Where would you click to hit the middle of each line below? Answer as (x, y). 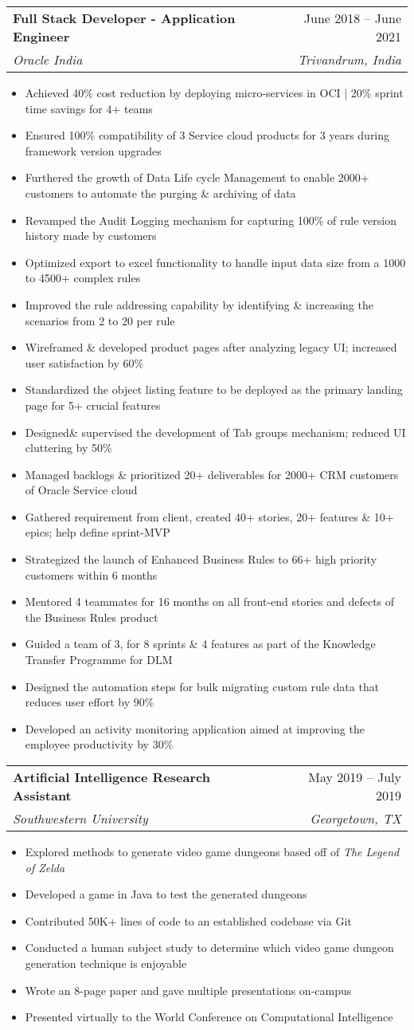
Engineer (41, 36)
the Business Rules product (92, 617)
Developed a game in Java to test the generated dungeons (166, 894)
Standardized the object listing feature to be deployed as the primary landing (214, 389)
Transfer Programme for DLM (99, 660)
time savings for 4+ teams (89, 108)
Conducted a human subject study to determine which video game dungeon (209, 947)
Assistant (42, 795)
